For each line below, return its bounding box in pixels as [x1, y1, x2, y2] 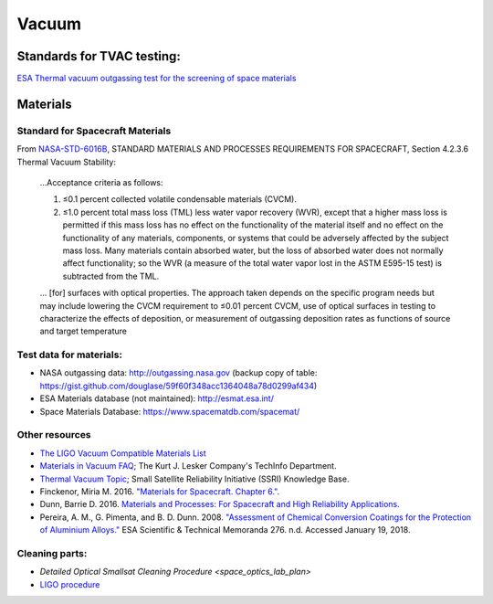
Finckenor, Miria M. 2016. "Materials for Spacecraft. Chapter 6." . [39, 485, 280, 497]
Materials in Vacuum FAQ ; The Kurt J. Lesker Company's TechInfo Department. [39, 461, 337, 472]
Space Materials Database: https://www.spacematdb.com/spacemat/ [39, 406, 300, 417]
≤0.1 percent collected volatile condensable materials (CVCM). [62, 194, 297, 205]
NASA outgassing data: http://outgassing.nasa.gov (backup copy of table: [39, 367, 318, 378]
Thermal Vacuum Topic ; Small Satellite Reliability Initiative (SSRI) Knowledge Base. [39, 473, 350, 484]
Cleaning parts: [16, 546, 88, 559]
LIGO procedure [39, 578, 100, 589]
